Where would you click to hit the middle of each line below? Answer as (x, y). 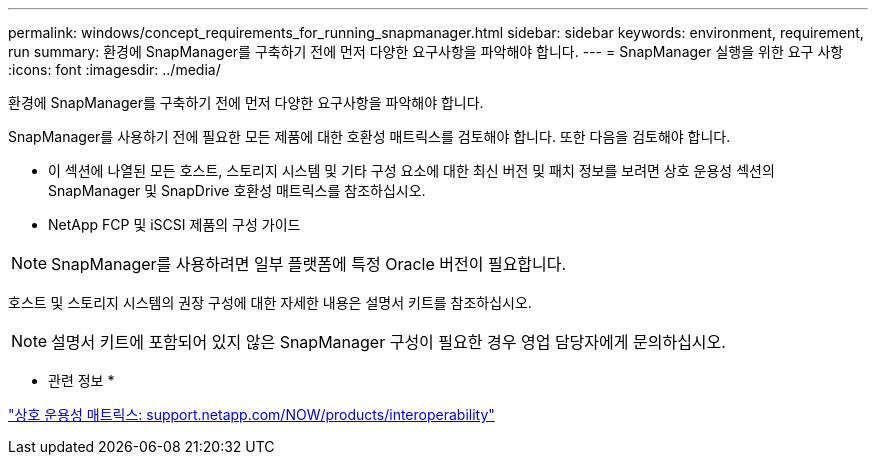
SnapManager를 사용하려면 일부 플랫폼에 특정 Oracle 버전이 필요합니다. (309, 264)
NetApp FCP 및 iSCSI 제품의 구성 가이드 (174, 224)
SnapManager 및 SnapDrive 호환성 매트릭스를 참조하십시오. (237, 190)
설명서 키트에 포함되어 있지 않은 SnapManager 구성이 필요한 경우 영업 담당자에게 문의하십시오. (388, 342)
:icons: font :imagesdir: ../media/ (114, 69)
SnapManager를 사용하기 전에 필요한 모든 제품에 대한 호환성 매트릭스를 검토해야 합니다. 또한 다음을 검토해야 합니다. (369, 136)
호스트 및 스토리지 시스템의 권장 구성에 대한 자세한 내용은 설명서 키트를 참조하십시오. (270, 302)
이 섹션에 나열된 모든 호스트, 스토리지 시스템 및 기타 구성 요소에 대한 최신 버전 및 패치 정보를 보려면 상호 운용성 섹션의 (411, 170)
